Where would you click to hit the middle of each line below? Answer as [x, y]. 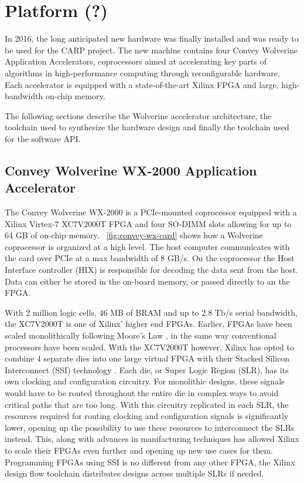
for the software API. [43, 138]
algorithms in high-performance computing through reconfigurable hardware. [142, 72]
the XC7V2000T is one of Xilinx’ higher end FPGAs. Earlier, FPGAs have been [148, 324]
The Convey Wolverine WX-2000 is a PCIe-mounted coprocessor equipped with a [151, 212]
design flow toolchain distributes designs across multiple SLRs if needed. [134, 473]
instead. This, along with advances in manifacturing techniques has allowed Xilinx [152, 439]
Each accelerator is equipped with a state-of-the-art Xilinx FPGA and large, [142, 84]
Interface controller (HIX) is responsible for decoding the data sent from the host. [151, 270]
